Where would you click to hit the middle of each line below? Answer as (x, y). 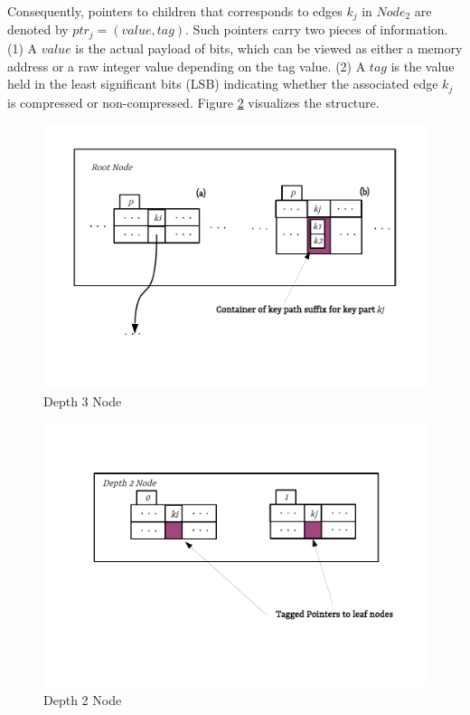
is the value (423, 66)
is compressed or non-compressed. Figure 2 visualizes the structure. (193, 102)
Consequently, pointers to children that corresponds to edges (175, 11)
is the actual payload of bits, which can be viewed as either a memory (269, 48)
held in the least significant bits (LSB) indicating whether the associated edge (223, 84)
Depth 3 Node (83, 400)
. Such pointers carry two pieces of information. (317, 29)
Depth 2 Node (83, 699)
